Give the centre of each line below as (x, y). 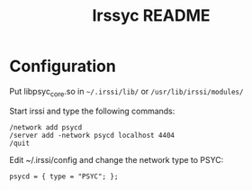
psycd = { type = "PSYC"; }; (64, 176)
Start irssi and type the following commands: (92, 111)
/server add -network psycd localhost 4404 (92, 135)
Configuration (63, 66)
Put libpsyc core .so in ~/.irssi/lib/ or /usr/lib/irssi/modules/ (126, 92)
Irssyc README (151, 16)
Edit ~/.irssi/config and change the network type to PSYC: (117, 159)
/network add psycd (46, 127)
